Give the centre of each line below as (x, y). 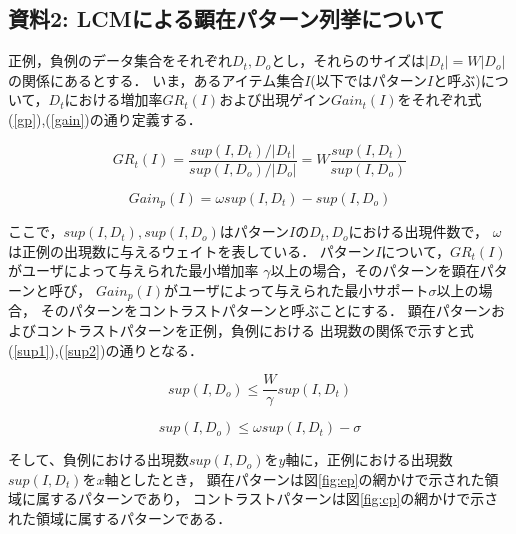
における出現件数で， (418, 231)
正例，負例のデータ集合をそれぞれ (120, 60)
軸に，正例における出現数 (369, 459)
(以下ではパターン (369, 79)
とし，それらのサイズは (348, 60)
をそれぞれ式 (439, 99)
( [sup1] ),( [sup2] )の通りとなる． (106, 349)
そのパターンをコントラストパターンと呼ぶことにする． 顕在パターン (266, 310)
